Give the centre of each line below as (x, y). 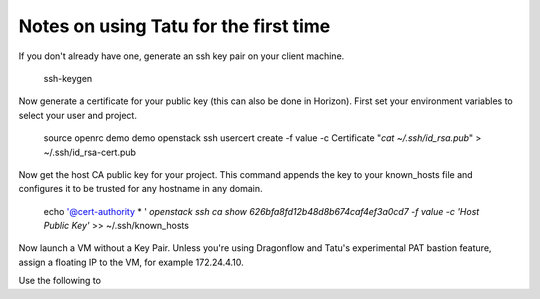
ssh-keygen (68, 78)
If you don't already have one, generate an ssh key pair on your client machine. (181, 56)
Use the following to (60, 281)
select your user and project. (77, 115)
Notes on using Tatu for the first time (174, 26)
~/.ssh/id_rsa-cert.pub (90, 152)
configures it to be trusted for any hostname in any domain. (140, 189)
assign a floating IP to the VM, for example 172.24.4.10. (131, 262)
